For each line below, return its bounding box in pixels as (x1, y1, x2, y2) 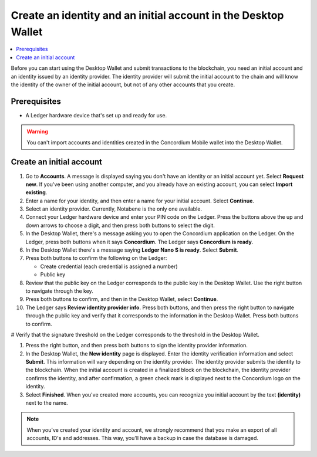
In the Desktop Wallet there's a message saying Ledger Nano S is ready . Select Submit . (25, 246, 239, 253)
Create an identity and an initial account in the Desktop (11, 9, 284, 22)
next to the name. (25, 400, 68, 407)
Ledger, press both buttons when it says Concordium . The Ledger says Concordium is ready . (25, 238, 254, 245)
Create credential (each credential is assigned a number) (40, 263, 178, 270)
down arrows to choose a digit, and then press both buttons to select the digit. (25, 222, 215, 229)
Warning (26, 128, 48, 135)
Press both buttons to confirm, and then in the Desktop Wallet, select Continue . (25, 296, 218, 303)
